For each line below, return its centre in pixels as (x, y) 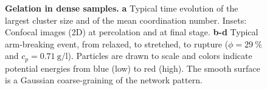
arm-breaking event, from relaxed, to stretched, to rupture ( (117, 43)
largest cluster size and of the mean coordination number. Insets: (126, 20)
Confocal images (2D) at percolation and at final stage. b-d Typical (132, 32)
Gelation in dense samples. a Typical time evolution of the (122, 8)
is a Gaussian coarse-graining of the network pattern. (104, 80)
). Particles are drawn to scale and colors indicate (160, 56)
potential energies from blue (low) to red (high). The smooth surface (133, 68)
